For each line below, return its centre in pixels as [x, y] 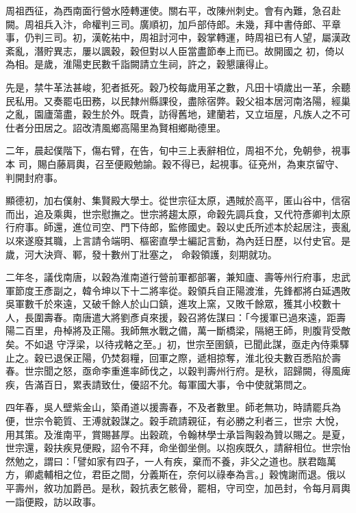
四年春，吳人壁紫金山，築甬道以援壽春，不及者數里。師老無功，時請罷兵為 [173, 407]
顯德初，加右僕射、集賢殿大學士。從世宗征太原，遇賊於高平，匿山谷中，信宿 [178, 200]
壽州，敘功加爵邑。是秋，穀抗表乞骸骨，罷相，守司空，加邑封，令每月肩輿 [182, 488]
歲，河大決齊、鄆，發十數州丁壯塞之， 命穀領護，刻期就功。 [141, 254]
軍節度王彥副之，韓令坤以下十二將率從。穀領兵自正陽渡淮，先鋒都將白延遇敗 [178, 290]
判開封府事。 [34, 177]
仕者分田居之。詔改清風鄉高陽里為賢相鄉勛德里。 [116, 127]
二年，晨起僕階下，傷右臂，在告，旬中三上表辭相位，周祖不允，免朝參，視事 [178, 150]
